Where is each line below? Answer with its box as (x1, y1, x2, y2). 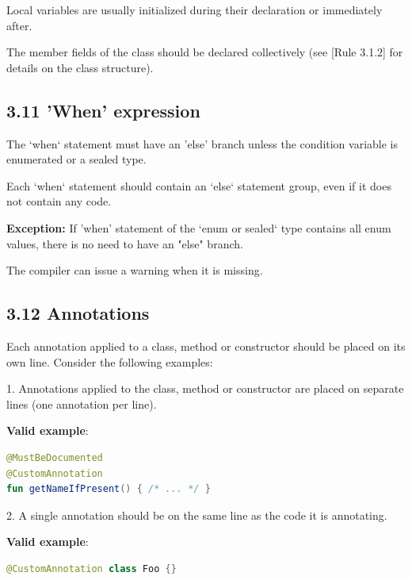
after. (6, 17, 32, 33)
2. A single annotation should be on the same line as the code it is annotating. (6, 506, 387, 523)
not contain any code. (6, 193, 112, 209)
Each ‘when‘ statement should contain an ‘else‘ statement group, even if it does (6, 177, 391, 194)
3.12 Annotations (6, 301, 150, 325)
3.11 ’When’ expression (6, 98, 200, 122)
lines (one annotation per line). (6, 395, 157, 412)
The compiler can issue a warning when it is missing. (6, 262, 263, 278)
